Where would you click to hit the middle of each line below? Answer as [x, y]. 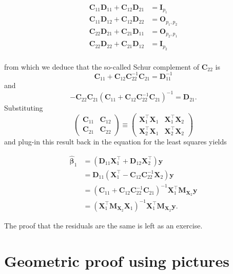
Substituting [24, 108]
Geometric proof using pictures [117, 260]
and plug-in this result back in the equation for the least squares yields [115, 142]
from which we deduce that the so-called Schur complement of [102, 66]
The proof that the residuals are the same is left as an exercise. [103, 225]
